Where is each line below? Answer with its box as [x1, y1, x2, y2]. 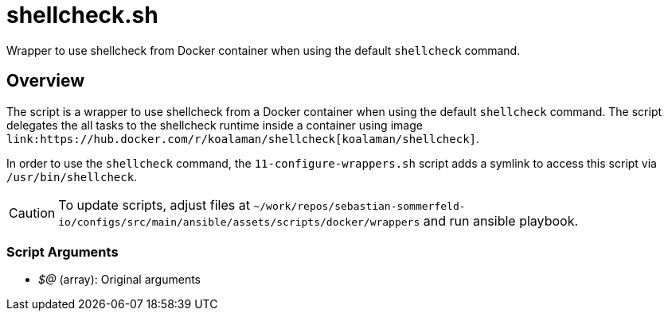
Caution [9, 204, 56, 221]
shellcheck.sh [6, 2, 158, 29]
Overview [6, 71, 85, 91]
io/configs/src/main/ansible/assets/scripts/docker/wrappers [58, 215, 420, 228]
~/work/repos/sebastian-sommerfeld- [253, 199, 466, 212]
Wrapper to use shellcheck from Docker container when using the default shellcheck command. [6, 43, 521, 57]
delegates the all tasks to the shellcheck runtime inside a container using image [6, 118, 423, 132]
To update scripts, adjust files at [58, 196, 250, 213]
